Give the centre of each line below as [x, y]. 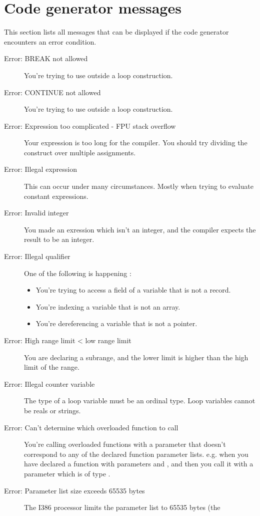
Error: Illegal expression [40, 169]
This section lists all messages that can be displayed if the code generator [116, 32]
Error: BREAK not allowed [46, 58]
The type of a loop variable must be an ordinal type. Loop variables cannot [140, 401]
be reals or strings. [52, 410]
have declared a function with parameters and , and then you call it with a [139, 464]
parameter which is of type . [67, 473]
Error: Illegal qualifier [37, 256]
